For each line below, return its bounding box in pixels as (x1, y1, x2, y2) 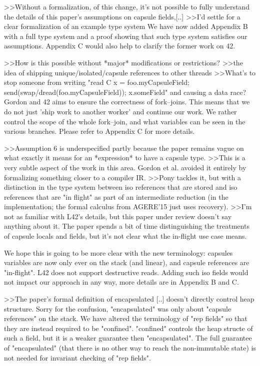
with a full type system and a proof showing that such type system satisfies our (4, 30, 247, 41)
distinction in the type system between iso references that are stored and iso (4, 182, 237, 192)
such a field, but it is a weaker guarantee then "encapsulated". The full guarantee (4, 333, 252, 343)
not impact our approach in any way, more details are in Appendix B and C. (4, 277, 239, 287)
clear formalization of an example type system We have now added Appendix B (4, 21, 248, 31)
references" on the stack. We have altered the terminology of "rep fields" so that (4, 313, 247, 324)
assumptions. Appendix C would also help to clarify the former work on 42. (4, 40, 235, 51)
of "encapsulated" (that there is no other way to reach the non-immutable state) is (4, 343, 256, 353)
